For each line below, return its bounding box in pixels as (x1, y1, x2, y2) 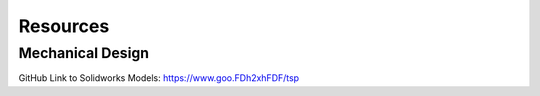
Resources (18, 15, 110, 37)
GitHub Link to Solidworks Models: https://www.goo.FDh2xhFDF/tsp (18, 72, 300, 84)
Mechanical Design (18, 44, 150, 62)
